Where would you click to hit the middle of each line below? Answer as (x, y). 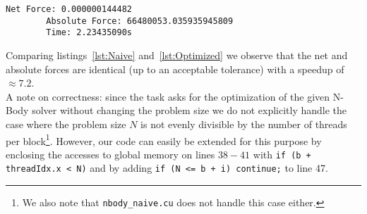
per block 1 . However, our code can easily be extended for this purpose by (164, 139)
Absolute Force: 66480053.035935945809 (140, 21)
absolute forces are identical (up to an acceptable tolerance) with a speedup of (175, 69)
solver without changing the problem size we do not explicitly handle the (189, 110)
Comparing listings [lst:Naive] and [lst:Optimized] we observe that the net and (177, 55)
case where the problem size (66, 124)
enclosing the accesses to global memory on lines (110, 154)
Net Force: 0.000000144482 (69, 9)
